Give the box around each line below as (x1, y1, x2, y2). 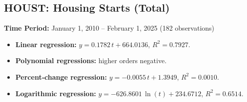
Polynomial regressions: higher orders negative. (15, 55, 167, 66)
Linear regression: (15, 39, 77, 49)
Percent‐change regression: (15, 71, 107, 82)
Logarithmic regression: (15, 88, 96, 98)
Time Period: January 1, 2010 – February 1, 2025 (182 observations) (4, 23, 215, 33)
